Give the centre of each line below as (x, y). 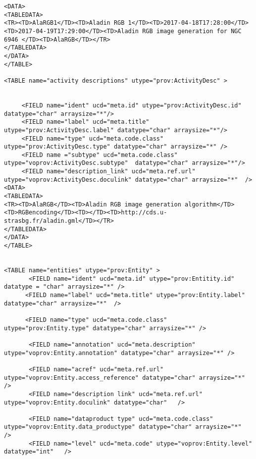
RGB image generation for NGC (192, 31)
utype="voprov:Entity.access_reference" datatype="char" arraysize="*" (125, 378)
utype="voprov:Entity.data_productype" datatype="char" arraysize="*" (123, 427)
